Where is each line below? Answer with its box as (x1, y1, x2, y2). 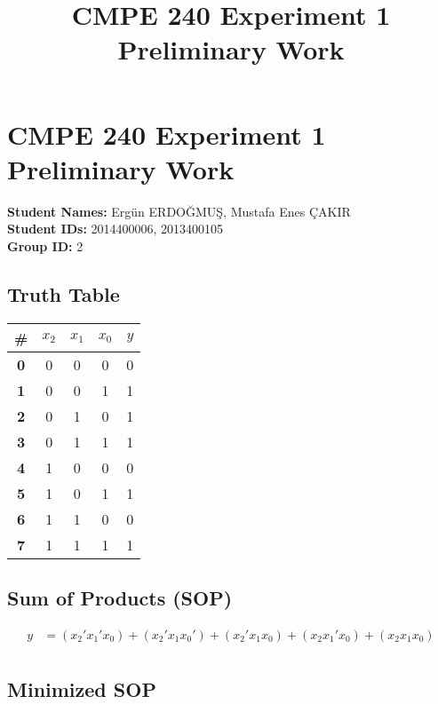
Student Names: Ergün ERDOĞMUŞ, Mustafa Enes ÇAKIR (7, 202, 351, 220)
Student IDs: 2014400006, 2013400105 (7, 219, 224, 238)
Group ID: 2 (7, 236, 84, 255)
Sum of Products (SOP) (7, 584, 233, 612)
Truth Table (7, 280, 120, 307)
